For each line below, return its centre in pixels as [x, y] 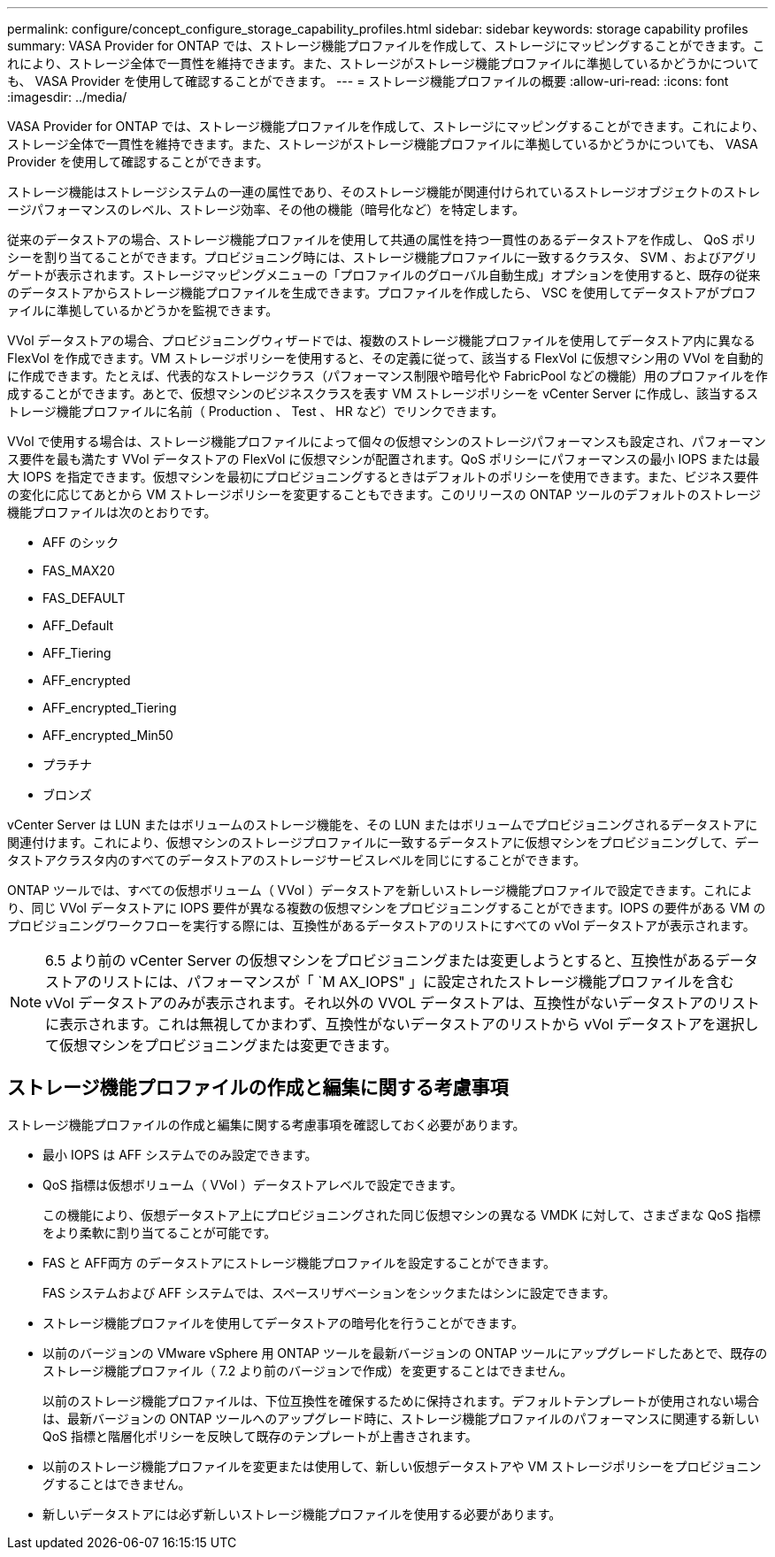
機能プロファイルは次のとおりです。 [112, 512]
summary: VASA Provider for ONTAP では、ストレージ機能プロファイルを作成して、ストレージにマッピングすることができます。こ [386, 46]
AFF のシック [81, 542]
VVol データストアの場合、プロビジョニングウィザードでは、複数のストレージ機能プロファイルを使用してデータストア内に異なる [381, 340]
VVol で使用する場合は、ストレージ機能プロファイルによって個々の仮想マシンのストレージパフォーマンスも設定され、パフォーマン [387, 441]
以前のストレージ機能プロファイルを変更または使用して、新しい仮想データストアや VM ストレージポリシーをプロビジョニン [402, 1466]
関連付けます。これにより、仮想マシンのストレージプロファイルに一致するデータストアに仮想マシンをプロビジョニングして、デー [384, 842]
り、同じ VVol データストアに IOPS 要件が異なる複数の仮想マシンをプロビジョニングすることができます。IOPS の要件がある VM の [387, 908]
